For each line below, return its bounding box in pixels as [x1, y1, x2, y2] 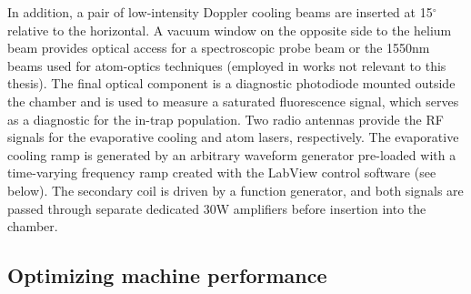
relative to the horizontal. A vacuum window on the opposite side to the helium [7, 20, 452, 39]
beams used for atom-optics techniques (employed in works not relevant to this [7, 56, 446, 75]
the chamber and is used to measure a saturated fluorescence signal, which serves [7, 91, 459, 110]
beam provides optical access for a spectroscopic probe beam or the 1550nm [7, 38, 430, 57]
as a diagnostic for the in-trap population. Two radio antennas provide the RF [7, 109, 444, 128]
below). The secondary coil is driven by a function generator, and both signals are [7, 180, 464, 199]
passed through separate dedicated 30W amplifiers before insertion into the [7, 198, 426, 218]
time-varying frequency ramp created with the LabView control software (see [7, 163, 436, 182]
